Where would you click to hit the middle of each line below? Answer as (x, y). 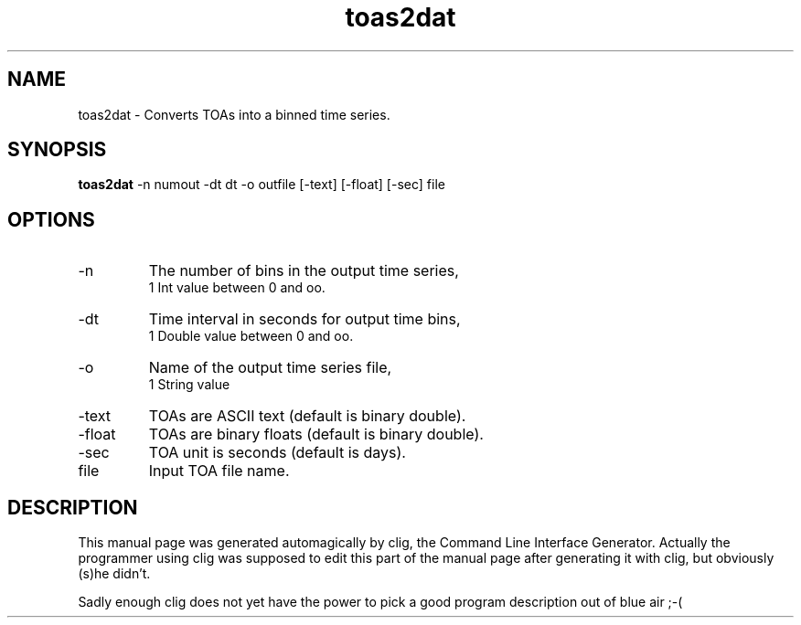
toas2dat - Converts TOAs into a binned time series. (234, 114)
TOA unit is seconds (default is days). (277, 453)
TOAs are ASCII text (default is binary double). (307, 416)
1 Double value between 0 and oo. (251, 336)
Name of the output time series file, (270, 368)
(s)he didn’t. (114, 574)
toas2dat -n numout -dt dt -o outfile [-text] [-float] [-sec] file (262, 185)
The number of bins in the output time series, (304, 271)
